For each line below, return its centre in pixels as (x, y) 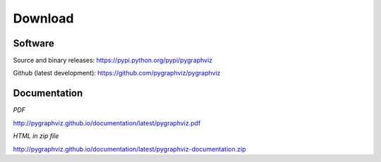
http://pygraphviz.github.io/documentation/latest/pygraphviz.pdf (107, 123)
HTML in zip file (36, 136)
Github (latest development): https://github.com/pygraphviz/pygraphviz (117, 73)
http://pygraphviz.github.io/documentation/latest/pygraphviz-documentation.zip (129, 149)
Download (43, 18)
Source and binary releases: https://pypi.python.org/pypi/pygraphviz (113, 61)
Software (34, 43)
